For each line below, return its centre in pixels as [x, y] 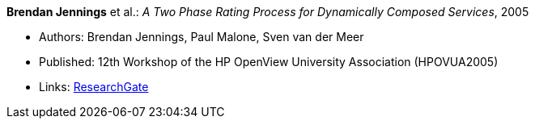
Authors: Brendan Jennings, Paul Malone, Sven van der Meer [202, 37]
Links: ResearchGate [94, 87]
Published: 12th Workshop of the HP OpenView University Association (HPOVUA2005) [269, 62]
